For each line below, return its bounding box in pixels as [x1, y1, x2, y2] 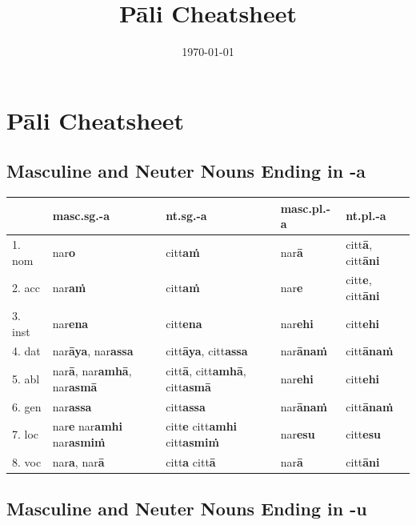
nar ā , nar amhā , [52, 363, 132, 379]
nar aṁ [52, 279, 86, 296]
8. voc [12, 453, 42, 470]
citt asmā [166, 378, 211, 395]
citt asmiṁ [166, 434, 219, 451]
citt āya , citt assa [166, 343, 248, 359]
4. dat [12, 343, 41, 359]
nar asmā [52, 378, 98, 395]
